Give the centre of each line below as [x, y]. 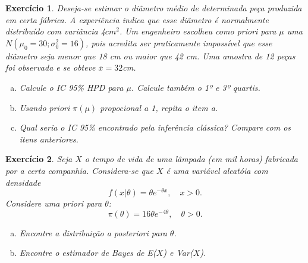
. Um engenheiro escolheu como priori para [198, 31]
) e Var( [178, 253]
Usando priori [45, 107]
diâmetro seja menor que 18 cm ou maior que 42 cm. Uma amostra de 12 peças [150, 56]
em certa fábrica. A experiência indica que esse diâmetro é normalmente [137, 19]
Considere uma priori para [54, 203]
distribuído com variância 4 [55, 31]
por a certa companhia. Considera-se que [79, 170]
